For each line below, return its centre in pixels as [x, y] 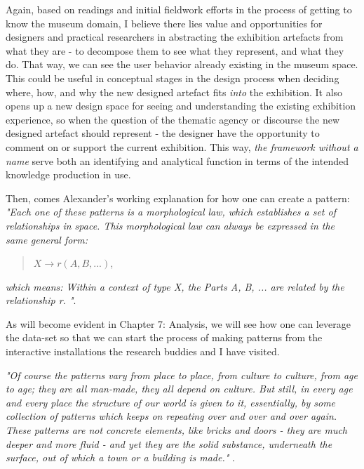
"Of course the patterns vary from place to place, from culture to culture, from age [182, 375]
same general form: [47, 239]
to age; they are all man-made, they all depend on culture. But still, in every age [179, 389]
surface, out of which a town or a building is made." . [120, 457]
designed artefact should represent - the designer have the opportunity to [163, 133]
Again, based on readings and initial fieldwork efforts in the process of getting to [179, 9]
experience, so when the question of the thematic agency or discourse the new [173, 119]
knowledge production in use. [68, 174]
